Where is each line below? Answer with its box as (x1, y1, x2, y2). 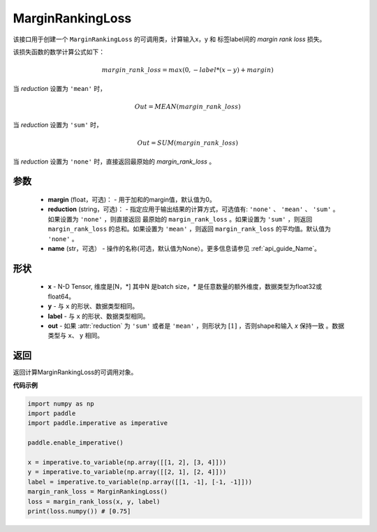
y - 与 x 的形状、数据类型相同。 (47, 302, 139, 310)
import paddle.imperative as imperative (27, 419, 168, 427)
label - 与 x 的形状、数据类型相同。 (47, 312, 149, 320)
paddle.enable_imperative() (27, 439, 124, 447)
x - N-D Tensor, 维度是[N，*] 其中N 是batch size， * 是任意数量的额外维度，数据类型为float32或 (47, 282, 323, 291)
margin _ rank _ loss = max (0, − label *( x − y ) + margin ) (101, 66, 274, 74)
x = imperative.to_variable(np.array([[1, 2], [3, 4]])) (27, 459, 227, 466)
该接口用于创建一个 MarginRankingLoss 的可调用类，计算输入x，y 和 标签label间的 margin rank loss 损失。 (13, 35, 326, 43)
